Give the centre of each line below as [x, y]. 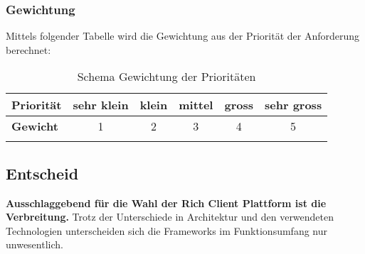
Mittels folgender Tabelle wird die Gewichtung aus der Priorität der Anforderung [183, 36]
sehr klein [101, 105]
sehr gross [293, 105]
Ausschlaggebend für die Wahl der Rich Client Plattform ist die [166, 203]
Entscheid [42, 173]
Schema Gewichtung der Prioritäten [166, 77]
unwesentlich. [35, 244]
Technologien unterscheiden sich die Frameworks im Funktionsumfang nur [166, 230]
